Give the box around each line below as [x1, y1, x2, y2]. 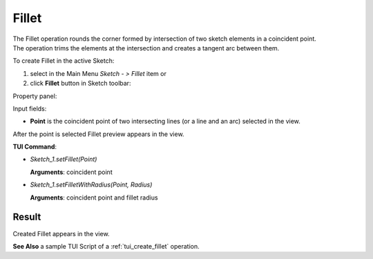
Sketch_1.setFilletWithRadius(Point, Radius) [30, 180, 153, 189]
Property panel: [12, 92, 57, 100]
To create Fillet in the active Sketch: [12, 57, 115, 65]
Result [12, 211, 41, 223]
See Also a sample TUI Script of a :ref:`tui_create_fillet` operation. [12, 242, 200, 250]
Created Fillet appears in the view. [12, 229, 110, 238]
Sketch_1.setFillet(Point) [30, 155, 97, 164]
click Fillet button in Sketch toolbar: [30, 79, 131, 88]
